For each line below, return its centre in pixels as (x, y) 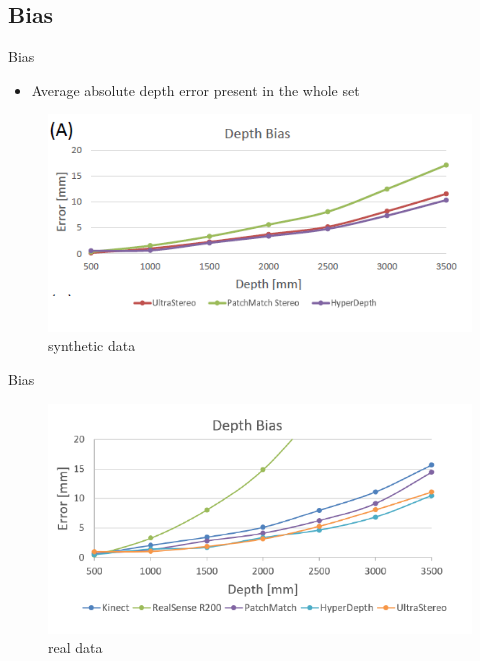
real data (75, 647)
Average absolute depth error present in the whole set (195, 89)
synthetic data (92, 345)
